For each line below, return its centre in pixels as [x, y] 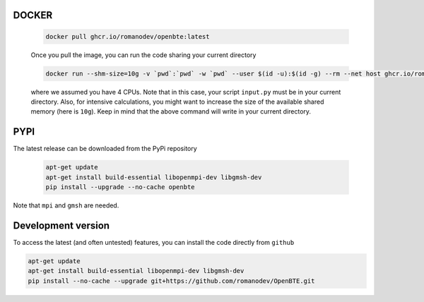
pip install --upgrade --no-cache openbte [120, 187]
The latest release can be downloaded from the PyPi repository [105, 149]
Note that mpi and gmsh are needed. [66, 205]
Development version [61, 225]
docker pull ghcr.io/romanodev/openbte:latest [128, 36]
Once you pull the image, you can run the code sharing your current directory [143, 55]
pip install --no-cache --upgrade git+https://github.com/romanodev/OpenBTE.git [171, 281]
